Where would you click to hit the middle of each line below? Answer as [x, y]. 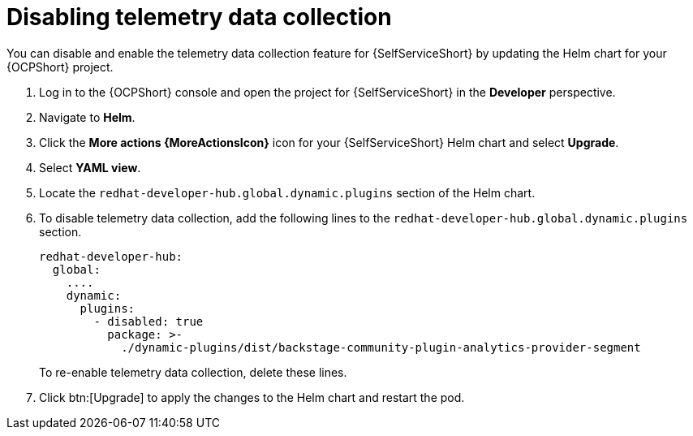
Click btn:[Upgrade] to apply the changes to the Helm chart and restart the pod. [252, 397]
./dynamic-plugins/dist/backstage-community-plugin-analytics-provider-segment [381, 347]
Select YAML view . [90, 167]
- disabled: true [148, 321]
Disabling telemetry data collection [199, 17]
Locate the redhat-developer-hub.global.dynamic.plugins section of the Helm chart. [287, 192]
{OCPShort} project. [60, 67]
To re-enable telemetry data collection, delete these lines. [193, 372]
